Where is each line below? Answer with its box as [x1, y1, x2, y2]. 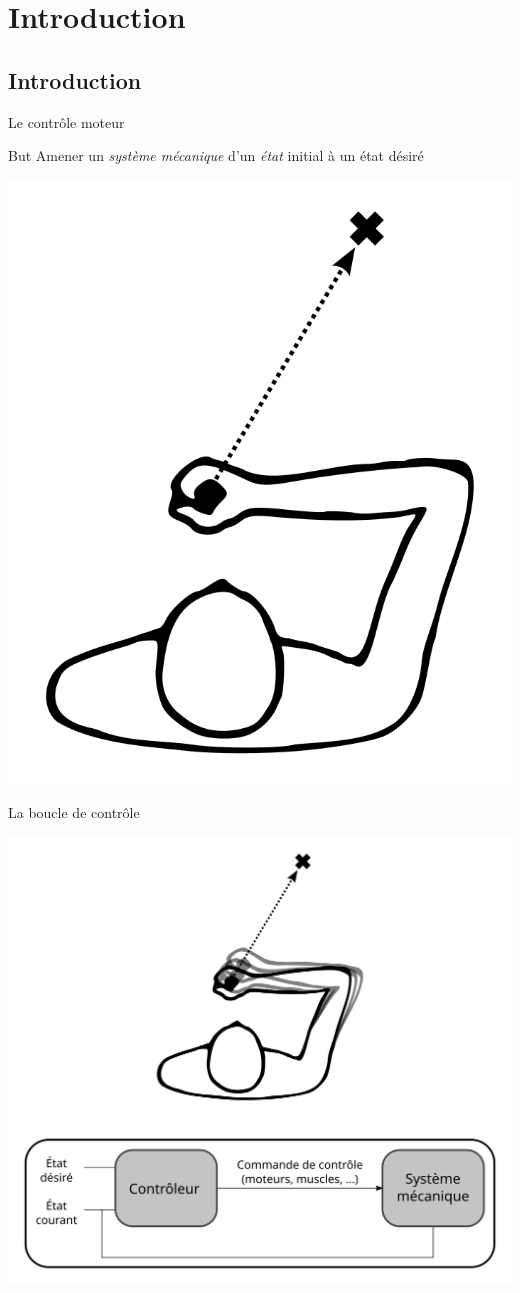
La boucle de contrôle [8, 802, 140, 823]
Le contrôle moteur [8, 111, 125, 132]
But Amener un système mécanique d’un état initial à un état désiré [8, 145, 424, 166]
